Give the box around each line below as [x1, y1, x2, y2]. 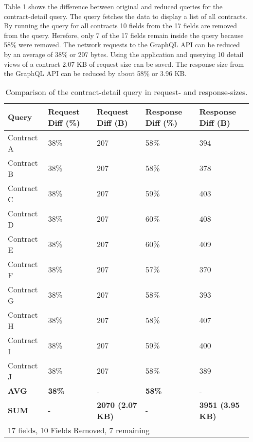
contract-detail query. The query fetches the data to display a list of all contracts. [4, 11, 247, 21]
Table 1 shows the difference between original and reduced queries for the [4, 1, 223, 11]
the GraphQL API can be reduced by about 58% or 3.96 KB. [4, 68, 187, 78]
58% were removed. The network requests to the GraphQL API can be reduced [4, 39, 240, 50]
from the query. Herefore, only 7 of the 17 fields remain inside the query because [4, 30, 244, 40]
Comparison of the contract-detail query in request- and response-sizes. [5, 86, 248, 97]
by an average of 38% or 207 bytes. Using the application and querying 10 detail [4, 49, 244, 59]
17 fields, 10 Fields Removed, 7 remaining [8, 424, 150, 436]
